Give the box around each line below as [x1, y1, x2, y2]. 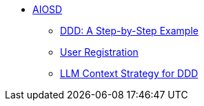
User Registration [60, 46, 139, 58]
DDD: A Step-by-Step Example [60, 25, 198, 36]
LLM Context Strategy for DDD [60, 67, 198, 79]
